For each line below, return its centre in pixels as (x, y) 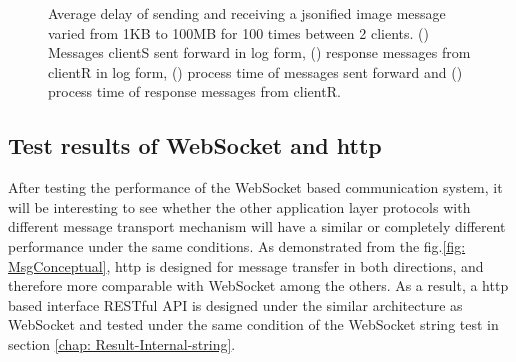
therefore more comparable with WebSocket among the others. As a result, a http (258, 285)
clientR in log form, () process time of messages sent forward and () (255, 71)
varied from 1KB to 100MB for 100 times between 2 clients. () (238, 32)
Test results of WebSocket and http (195, 145)
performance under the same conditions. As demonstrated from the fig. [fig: (237, 245)
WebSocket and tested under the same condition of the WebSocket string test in (253, 324)
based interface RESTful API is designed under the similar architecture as (235, 304)
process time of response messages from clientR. (194, 91)
